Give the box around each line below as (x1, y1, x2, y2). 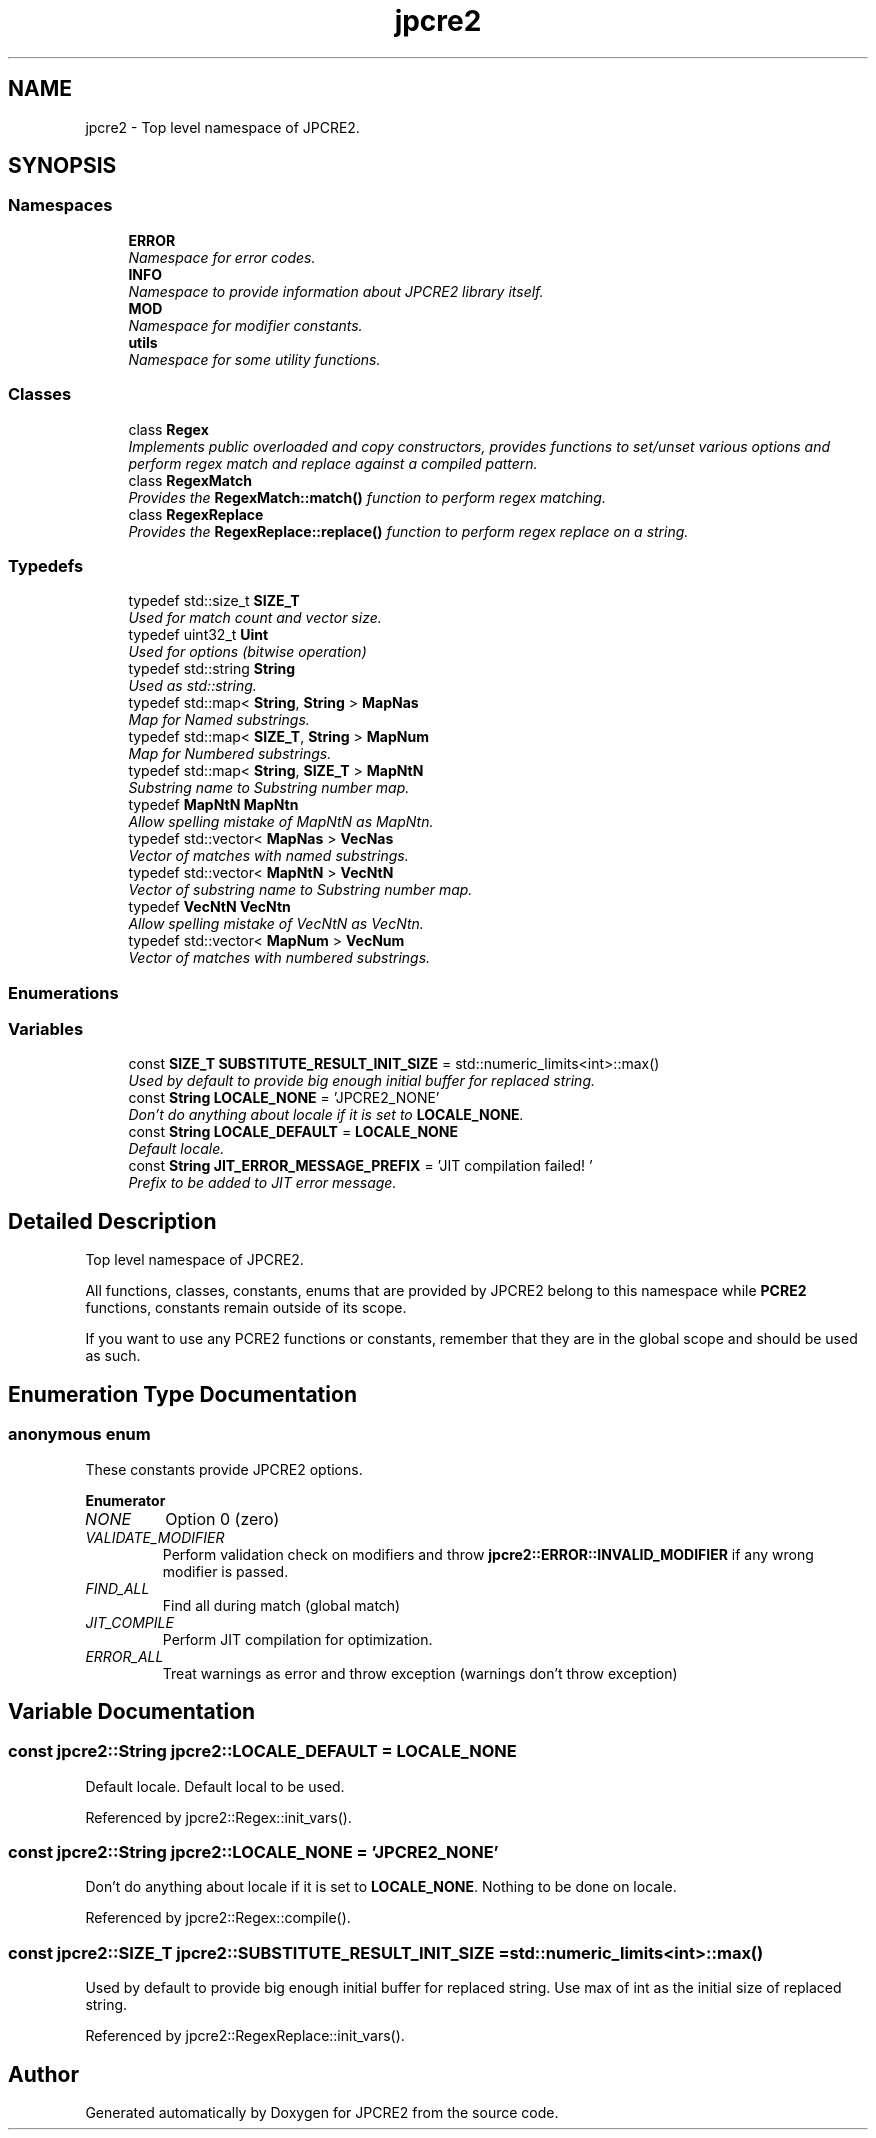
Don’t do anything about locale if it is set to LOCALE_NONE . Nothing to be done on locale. (85, 1878, 677, 1896)
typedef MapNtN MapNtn (128, 796, 299, 814)
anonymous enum (8, 1424, 151, 1445)
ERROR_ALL (85, 1647, 164, 1665)
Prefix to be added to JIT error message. (128, 1174, 397, 1192)
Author (8, 2061, 79, 2087)
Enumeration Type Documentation (8, 1381, 357, 1407)
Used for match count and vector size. (128, 609, 382, 627)
